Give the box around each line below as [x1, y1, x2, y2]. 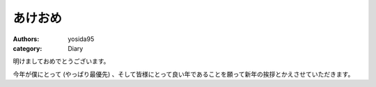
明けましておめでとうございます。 [13, 57, 110, 65]
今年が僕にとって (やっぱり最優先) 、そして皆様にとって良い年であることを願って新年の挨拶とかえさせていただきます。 [13, 70, 354, 78]
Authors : [13, 35, 40, 43]
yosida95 [68, 35, 95, 43]
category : [13, 44, 42, 52]
